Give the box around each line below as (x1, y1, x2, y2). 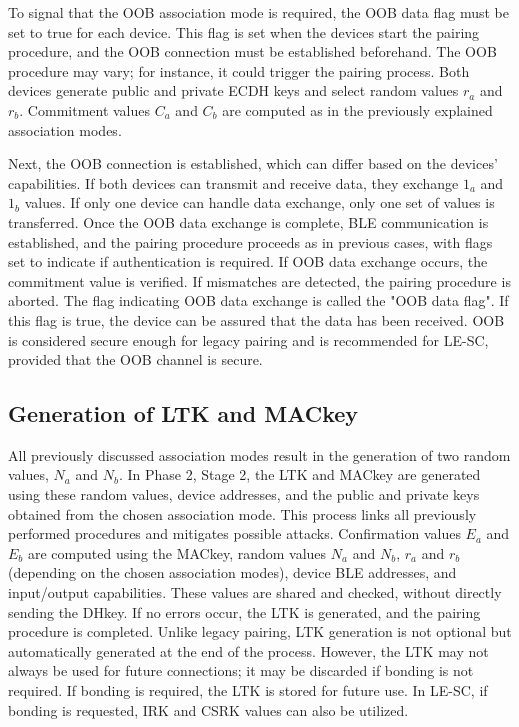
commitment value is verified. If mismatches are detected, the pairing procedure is (8, 270, 511, 291)
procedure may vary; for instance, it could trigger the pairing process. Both (8, 60, 470, 81)
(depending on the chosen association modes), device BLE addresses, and (8, 562, 457, 583)
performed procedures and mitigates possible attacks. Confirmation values (8, 523, 461, 544)
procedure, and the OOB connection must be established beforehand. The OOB (8, 41, 497, 62)
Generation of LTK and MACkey (8, 398, 359, 429)
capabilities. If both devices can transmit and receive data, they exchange (8, 172, 459, 193)
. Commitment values (19, 99, 151, 120)
